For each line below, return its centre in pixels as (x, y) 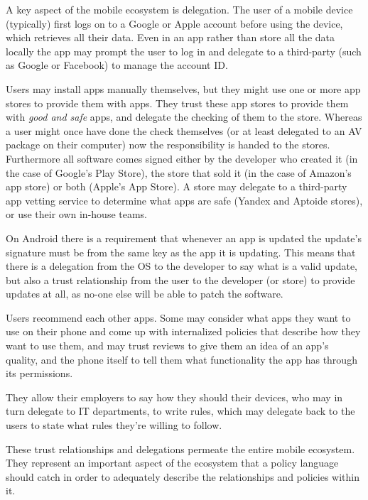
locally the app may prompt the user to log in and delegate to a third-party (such (184, 51)
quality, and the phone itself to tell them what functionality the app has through (182, 359)
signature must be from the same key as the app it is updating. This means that (181, 252)
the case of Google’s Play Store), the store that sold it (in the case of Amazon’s (179, 172)
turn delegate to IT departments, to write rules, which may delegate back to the (180, 411)
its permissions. (39, 373)
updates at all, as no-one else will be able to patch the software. (145, 294)
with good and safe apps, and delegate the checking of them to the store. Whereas (184, 117)
